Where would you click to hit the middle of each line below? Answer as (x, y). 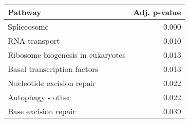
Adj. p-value (157, 12)
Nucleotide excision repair (52, 83)
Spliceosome (28, 26)
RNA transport (34, 41)
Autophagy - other (39, 97)
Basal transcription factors (53, 69)
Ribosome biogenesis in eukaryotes (67, 55)
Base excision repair (42, 111)
